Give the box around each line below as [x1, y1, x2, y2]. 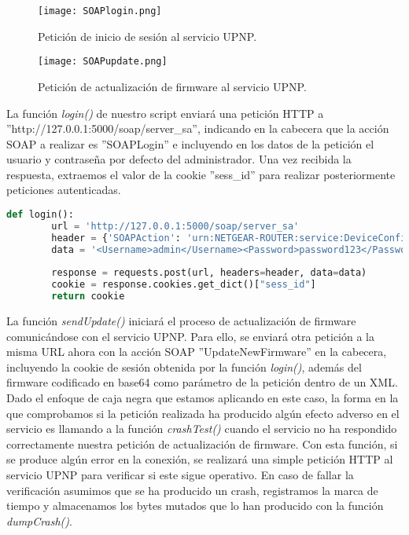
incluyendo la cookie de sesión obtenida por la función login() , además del [6, 358, 362, 375]
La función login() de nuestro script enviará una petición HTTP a [6, 104, 324, 121]
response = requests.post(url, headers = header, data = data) [51, 267, 367, 279]
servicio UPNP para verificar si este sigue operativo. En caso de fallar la [6, 467, 354, 482]
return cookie [51, 291, 125, 302]
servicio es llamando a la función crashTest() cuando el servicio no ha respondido [6, 420, 397, 437]
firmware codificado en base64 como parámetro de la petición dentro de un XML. [6, 374, 398, 390]
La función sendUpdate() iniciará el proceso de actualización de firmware [6, 313, 356, 329]
